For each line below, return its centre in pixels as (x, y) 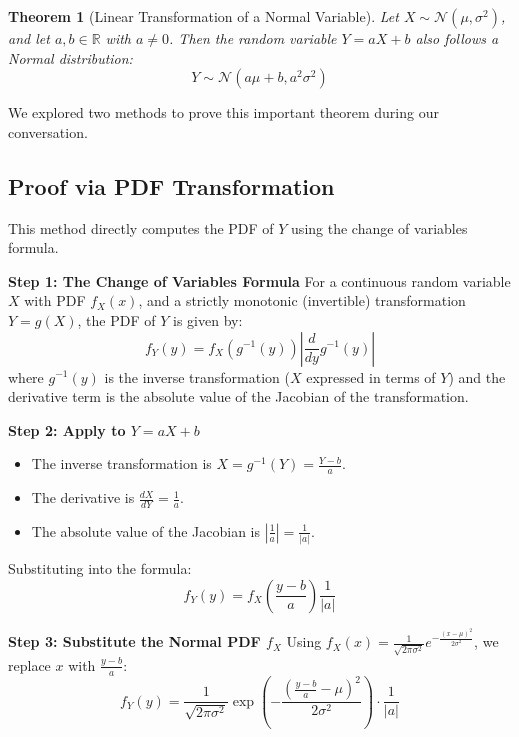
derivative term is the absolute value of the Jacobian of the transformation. (238, 396)
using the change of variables (379, 227)
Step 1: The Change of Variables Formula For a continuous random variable (259, 280)
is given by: (208, 319)
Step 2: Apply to (67, 429)
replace (29, 664)
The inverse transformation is (121, 463)
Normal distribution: (70, 57)
